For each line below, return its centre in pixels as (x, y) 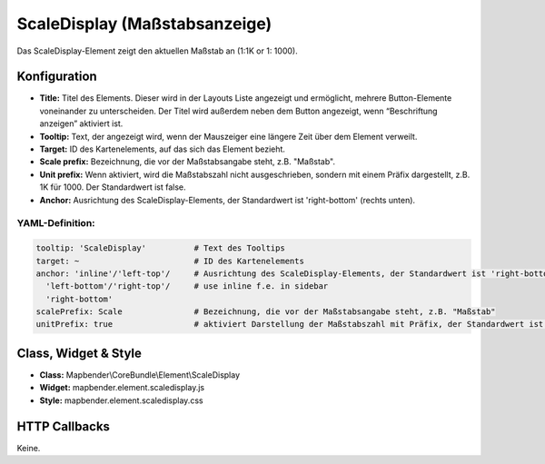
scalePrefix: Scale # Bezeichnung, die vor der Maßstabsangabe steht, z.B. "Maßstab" (266, 312)
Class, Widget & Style (79, 353)
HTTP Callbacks (64, 426)
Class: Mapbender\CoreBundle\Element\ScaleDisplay (140, 375)
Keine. (29, 448)
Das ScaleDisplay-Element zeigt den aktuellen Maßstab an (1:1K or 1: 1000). (158, 51)
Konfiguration (57, 77)
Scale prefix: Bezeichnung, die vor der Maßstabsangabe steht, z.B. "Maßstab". (188, 162)
